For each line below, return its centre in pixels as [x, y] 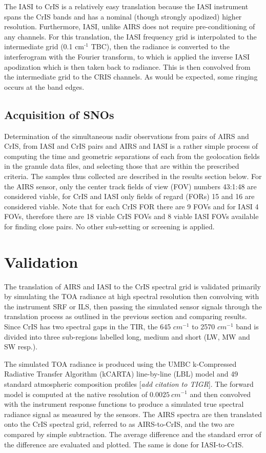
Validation [41, 261]
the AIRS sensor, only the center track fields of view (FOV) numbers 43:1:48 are [130, 186]
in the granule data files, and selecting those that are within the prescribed [122, 166]
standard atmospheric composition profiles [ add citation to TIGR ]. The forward [129, 383]
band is [247, 326]
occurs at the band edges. [44, 86]
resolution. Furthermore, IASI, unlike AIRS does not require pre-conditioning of [130, 26]
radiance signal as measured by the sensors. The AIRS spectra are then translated [133, 414]
